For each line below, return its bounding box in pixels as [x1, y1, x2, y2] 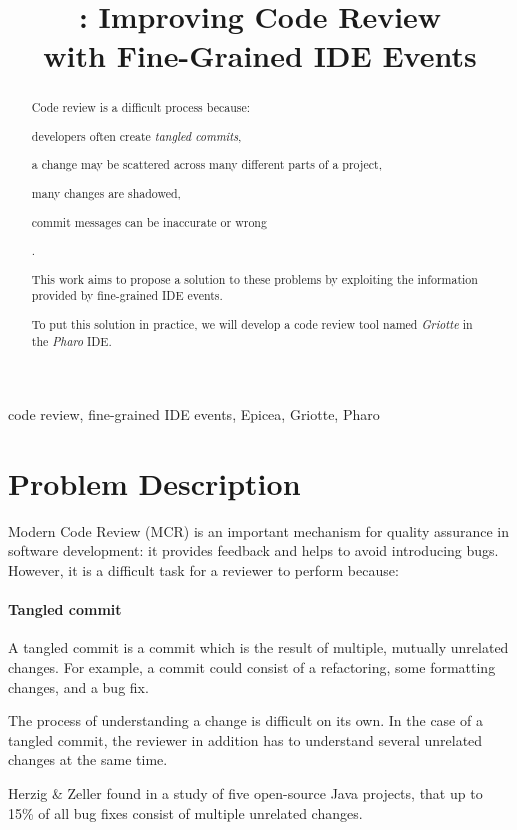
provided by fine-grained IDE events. [31, 287, 223, 304]
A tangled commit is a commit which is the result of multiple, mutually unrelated [8, 637, 509, 658]
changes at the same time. [8, 749, 168, 770]
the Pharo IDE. [31, 332, 112, 349]
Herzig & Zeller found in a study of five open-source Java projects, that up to [8, 783, 483, 804]
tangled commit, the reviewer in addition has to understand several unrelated [8, 729, 483, 750]
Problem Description [8, 462, 301, 503]
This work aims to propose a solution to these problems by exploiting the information [31, 270, 478, 287]
